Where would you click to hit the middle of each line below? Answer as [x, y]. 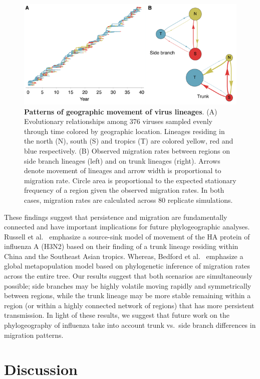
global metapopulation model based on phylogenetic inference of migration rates [127, 266]
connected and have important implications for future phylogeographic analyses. [127, 227]
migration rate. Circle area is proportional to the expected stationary [130, 180]
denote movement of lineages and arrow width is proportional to [123, 170]
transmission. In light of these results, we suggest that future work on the [117, 315]
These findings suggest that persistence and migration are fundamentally [116, 217]
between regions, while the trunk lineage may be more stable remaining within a [127, 295]
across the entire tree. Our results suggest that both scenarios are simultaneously [128, 276]
